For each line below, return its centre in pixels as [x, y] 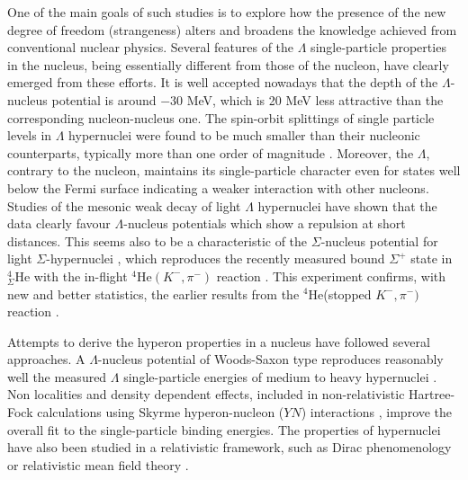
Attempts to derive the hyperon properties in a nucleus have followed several [219, 341]
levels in [30, 135]
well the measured [57, 376]
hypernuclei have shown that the [347, 205]
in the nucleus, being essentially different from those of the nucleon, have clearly [228, 64]
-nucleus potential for [379, 240]
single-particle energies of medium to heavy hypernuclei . [280, 376]
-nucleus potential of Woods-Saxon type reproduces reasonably [270, 359]
